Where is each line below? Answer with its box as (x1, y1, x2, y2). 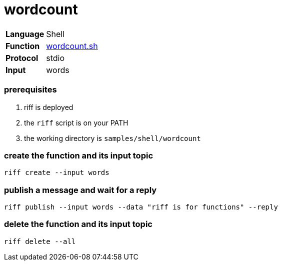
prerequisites (4, 84, 57, 95)
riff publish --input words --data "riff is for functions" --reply (4, 203, 278, 211)
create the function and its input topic (4, 150, 153, 160)
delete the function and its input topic (4, 219, 152, 229)
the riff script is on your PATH (24, 118, 128, 127)
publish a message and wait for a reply (4, 184, 157, 195)
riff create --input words (4, 168, 109, 177)
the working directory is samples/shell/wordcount (24, 133, 201, 142)
